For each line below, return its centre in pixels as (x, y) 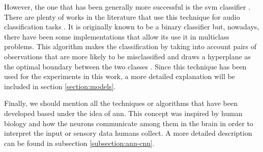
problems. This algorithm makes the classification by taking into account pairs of (130, 46)
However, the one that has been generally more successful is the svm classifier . (127, 7)
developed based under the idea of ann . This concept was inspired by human (123, 113)
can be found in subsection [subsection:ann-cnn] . (79, 143)
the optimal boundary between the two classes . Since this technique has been (125, 66)
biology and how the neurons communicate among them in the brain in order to (129, 123)
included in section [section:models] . (60, 86)
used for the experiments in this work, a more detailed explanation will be (120, 76)
